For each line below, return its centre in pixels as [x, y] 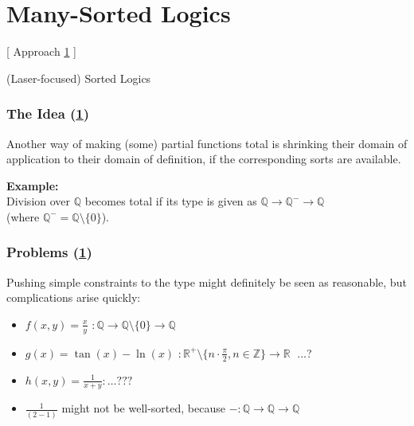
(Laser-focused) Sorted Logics [79, 78]
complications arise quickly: [74, 297]
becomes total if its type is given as [171, 201]
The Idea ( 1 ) [48, 113]
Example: [33, 185]
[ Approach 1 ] [41, 51]
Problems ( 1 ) [49, 252]
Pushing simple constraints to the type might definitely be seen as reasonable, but [207, 281]
